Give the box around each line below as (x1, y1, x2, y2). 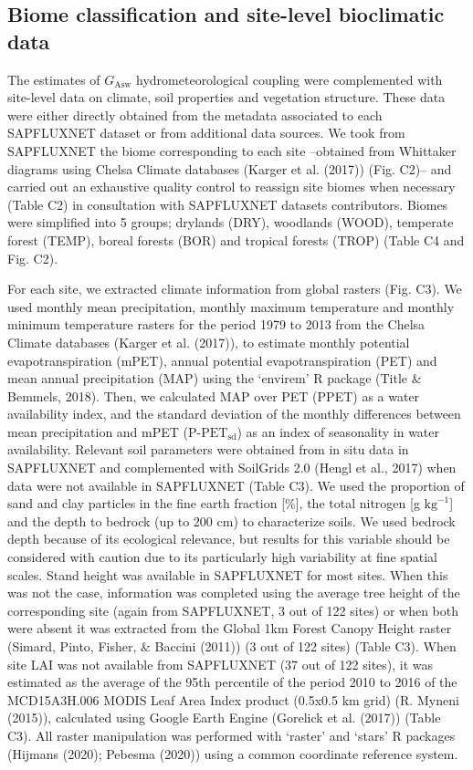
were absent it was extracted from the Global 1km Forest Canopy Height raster (7, 619, 452, 638)
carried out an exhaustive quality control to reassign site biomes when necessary (7, 177, 456, 196)
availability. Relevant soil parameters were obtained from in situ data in (7, 440, 409, 459)
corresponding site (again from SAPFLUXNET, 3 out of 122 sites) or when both (7, 600, 458, 619)
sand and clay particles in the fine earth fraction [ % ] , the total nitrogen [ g (7, 494, 420, 513)
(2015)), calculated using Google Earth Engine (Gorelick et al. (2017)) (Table (7, 708, 441, 727)
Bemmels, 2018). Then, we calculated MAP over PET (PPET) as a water (7, 386, 420, 405)
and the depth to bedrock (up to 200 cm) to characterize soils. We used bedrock (7, 511, 456, 530)
